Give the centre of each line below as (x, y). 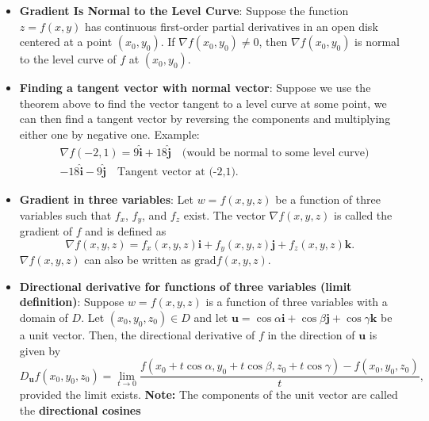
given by (40, 350)
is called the (363, 214)
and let (211, 317)
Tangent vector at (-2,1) (176, 172)
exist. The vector (224, 214)
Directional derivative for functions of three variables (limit (186, 286)
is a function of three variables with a (297, 302)
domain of (44, 317)
